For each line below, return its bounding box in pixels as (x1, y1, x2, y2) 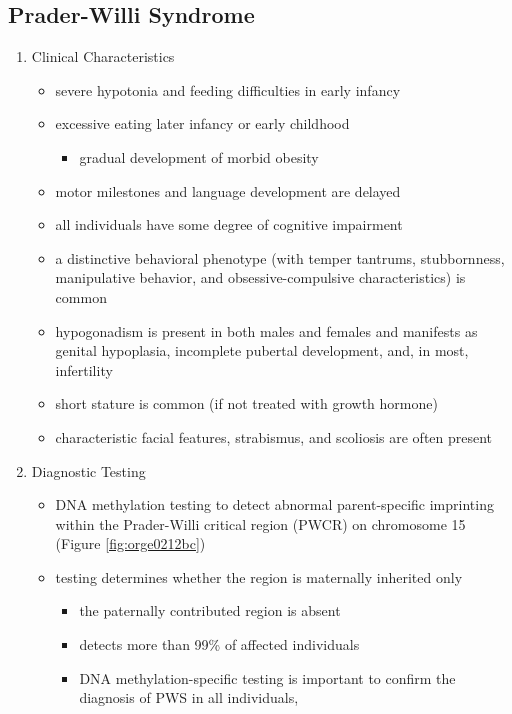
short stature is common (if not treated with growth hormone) (55, 393, 438, 414)
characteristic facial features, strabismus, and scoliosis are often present (55, 426, 493, 447)
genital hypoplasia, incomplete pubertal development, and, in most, (55, 340, 469, 361)
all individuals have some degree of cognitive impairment (55, 214, 403, 235)
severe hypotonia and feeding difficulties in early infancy (55, 79, 401, 100)
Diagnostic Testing (31, 460, 146, 481)
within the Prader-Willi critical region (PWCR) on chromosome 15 (55, 513, 466, 534)
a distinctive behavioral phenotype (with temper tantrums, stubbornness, (55, 247, 505, 268)
